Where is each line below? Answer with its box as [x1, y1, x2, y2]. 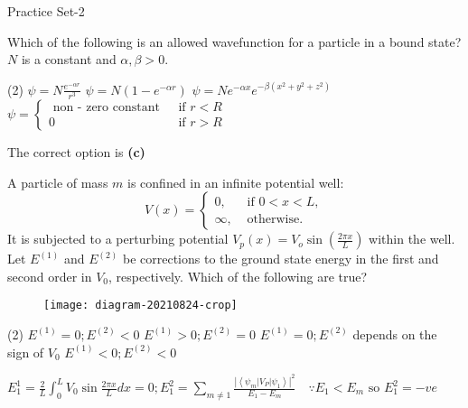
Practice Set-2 [7, 2, 85, 20]
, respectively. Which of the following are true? [108, 266, 368, 285]
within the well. [369, 229, 455, 248]
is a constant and [21, 50, 117, 69]
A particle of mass [7, 172, 108, 191]
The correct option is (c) [7, 142, 145, 161]
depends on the [352, 324, 437, 343]
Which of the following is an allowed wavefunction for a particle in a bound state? [7, 32, 462, 51]
